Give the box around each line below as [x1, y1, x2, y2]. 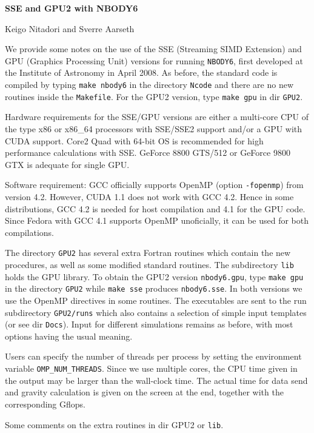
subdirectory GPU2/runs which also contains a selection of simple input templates [5, 306, 307, 318]
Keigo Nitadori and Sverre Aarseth [5, 22, 135, 35]
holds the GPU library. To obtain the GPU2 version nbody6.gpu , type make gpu [5, 270, 304, 283]
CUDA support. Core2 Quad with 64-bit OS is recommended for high [5, 134, 264, 147]
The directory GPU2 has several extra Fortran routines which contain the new [5, 246, 291, 259]
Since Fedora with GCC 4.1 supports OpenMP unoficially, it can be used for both [5, 214, 309, 227]
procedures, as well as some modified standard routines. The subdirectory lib [5, 258, 294, 270]
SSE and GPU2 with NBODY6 [5, 2, 138, 14]
